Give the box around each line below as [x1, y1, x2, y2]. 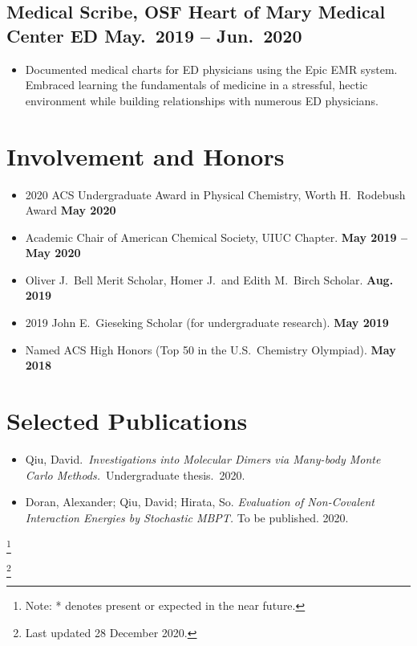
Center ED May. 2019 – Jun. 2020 [6, 22, 302, 47]
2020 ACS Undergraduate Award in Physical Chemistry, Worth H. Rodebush [25, 186, 406, 202]
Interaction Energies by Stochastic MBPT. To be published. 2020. [25, 509, 349, 525]
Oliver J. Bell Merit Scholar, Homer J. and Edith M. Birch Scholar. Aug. [25, 271, 394, 288]
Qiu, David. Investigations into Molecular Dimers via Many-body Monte [25, 450, 381, 467]
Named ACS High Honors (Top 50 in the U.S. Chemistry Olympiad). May [25, 341, 396, 358]
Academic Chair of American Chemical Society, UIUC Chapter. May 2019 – [25, 228, 407, 245]
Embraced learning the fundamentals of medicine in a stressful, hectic [25, 76, 368, 93]
